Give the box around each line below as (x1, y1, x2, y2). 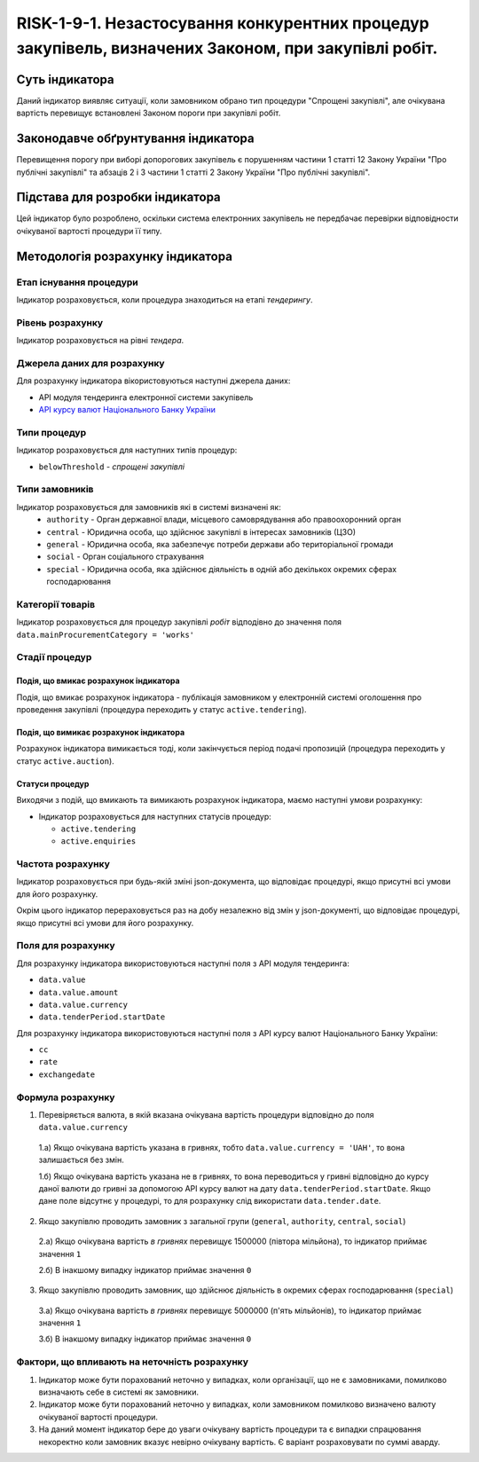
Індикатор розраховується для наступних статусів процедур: (38, 811, 272, 821)
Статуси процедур (16, 778, 90, 789)
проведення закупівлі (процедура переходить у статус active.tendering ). (16, 703, 307, 714)
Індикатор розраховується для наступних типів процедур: (16, 444, 238, 456)
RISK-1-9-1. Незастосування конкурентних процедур (16, 13, 429, 33)
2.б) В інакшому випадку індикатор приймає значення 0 (38, 1264, 252, 1275)
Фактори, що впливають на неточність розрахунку (16, 1356, 248, 1368)
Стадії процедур (16, 651, 92, 664)
